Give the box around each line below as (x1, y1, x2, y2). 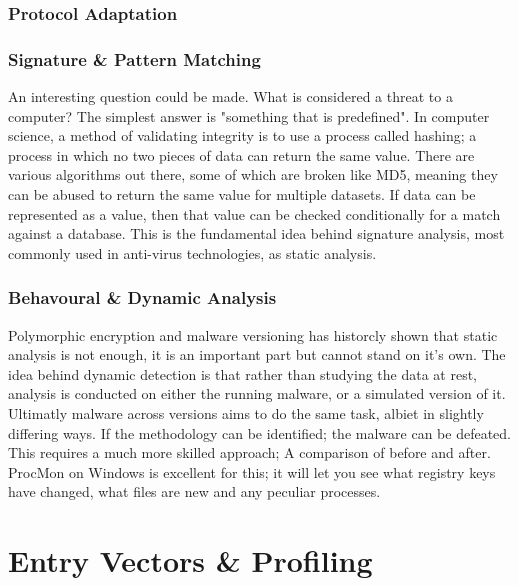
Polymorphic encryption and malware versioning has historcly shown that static (8, 324, 498, 345)
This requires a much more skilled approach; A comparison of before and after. (8, 442, 491, 463)
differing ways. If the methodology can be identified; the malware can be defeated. (8, 422, 511, 443)
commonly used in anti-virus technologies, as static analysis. (8, 242, 377, 263)
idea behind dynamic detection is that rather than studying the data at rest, (8, 363, 477, 384)
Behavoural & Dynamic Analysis (8, 285, 277, 310)
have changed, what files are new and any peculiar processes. (8, 481, 381, 502)
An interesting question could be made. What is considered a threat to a (8, 86, 453, 107)
